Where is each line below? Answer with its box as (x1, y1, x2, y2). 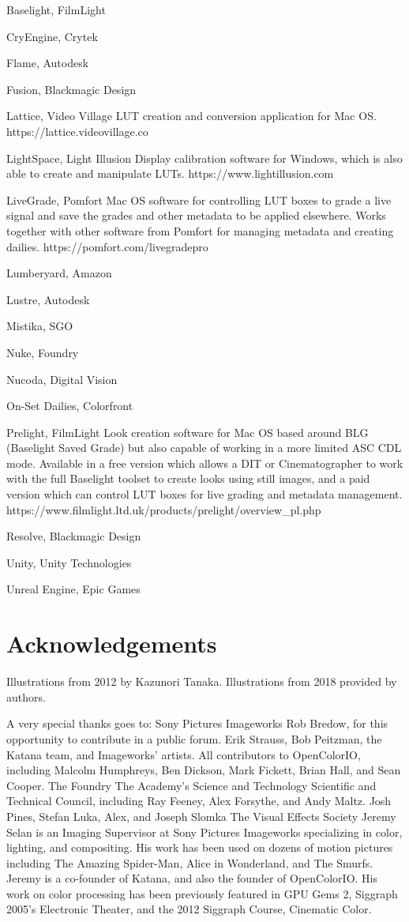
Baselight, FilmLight (6, 2, 106, 17)
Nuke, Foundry (6, 344, 79, 360)
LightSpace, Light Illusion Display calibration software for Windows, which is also (6, 149, 403, 166)
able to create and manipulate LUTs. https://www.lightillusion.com (6, 165, 334, 182)
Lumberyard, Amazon (6, 265, 112, 281)
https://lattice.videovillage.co (6, 122, 148, 139)
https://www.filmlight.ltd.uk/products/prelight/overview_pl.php (6, 501, 321, 517)
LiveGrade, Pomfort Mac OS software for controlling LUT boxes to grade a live (6, 191, 392, 208)
